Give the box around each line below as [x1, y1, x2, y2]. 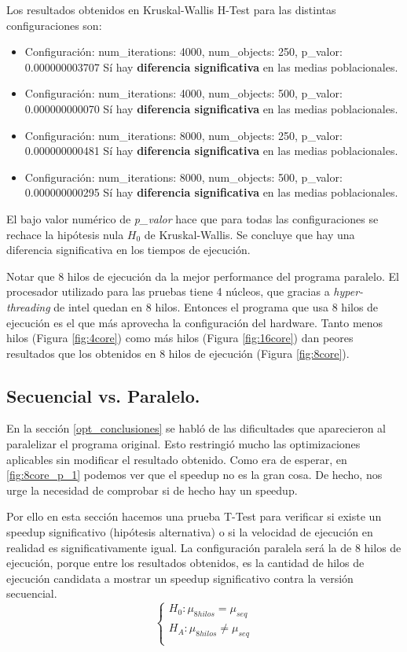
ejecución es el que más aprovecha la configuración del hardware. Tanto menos [6, 314, 383, 330]
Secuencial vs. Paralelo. [6, 383, 200, 407]
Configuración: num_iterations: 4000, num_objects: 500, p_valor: [24, 85, 343, 101]
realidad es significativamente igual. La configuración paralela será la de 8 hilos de [6, 539, 401, 555]
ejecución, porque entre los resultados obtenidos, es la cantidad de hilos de [6, 554, 365, 571]
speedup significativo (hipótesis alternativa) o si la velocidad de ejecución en [6, 524, 373, 540]
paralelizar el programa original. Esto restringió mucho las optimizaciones [6, 436, 361, 452]
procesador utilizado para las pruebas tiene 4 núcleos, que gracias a [6, 283, 330, 300]
